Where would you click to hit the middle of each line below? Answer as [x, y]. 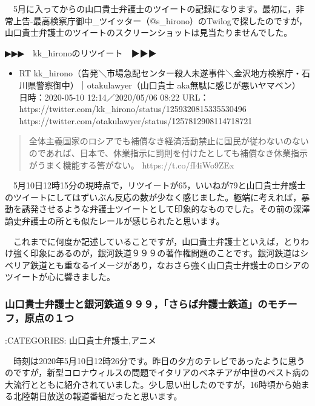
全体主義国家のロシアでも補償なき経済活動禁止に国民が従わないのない [169, 141]
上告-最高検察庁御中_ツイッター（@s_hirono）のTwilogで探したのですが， [160, 20]
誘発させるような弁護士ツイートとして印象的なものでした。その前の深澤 [166, 209]
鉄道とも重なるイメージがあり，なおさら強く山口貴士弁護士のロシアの [170, 265]
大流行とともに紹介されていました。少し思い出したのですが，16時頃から [149, 384]
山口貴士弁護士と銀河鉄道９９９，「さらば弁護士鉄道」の [136, 303]
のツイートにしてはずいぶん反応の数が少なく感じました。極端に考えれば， [153, 197]
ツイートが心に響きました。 [60, 277]
